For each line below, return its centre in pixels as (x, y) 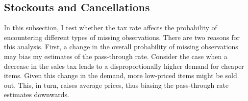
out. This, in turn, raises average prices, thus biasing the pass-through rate (116, 85)
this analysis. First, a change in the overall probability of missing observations (121, 47)
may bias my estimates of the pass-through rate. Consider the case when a (116, 56)
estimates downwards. (37, 94)
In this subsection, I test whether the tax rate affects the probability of (111, 28)
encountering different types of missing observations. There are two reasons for (122, 37)
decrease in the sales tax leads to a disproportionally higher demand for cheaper (124, 66)
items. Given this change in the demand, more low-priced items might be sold (121, 75)
